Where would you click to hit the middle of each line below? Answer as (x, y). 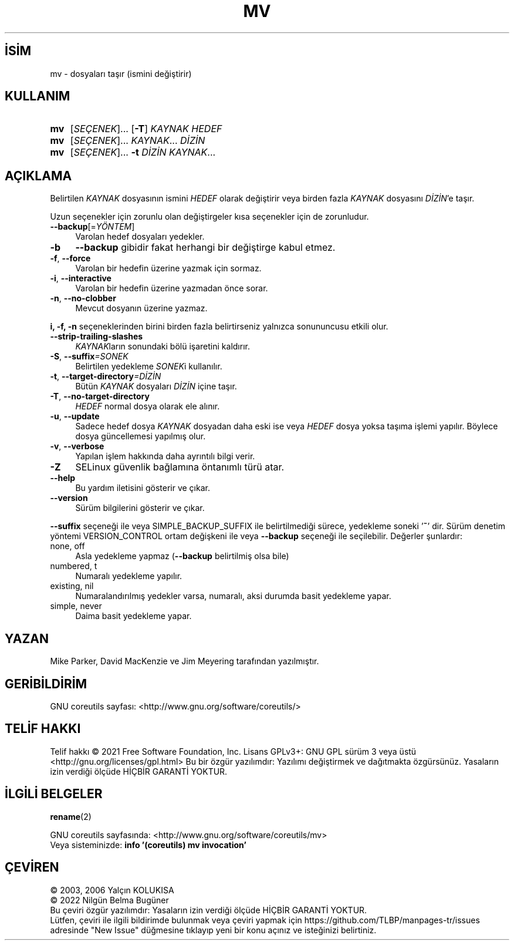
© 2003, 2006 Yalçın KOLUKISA (112, 890)
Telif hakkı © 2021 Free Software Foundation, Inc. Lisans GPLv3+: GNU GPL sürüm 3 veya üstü (233, 751)
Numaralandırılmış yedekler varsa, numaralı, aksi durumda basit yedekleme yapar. (233, 596)
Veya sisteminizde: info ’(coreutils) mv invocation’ (148, 845)
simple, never (76, 606)
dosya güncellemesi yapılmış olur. (141, 436)
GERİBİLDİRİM (46, 684)
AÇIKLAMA (38, 176)
